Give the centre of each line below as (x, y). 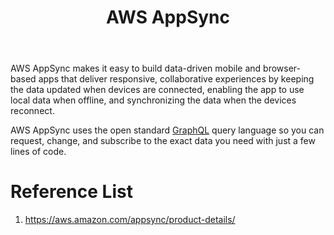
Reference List (71, 192)
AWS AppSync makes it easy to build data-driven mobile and (136, 68)
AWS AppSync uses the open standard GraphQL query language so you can (167, 130)
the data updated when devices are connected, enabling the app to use (157, 90)
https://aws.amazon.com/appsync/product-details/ (130, 220)
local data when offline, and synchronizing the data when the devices (153, 100)
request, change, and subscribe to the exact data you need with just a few (163, 141)
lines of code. (38, 152)
